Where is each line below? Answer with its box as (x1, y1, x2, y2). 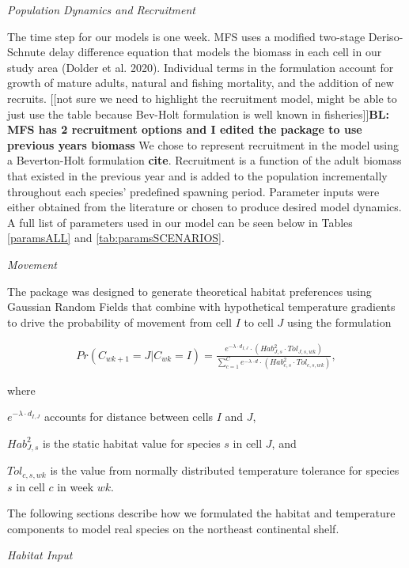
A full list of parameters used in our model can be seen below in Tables (7, 214, 353, 230)
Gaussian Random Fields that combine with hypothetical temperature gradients (7, 298, 396, 315)
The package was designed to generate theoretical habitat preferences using (7, 282, 372, 299)
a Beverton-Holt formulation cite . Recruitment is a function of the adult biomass (7, 152, 402, 169)
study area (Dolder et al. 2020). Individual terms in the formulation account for (7, 59, 394, 75)
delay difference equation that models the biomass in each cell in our (48, 44, 382, 60)
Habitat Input (7, 547, 73, 563)
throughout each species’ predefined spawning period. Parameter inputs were (7, 183, 380, 199)
